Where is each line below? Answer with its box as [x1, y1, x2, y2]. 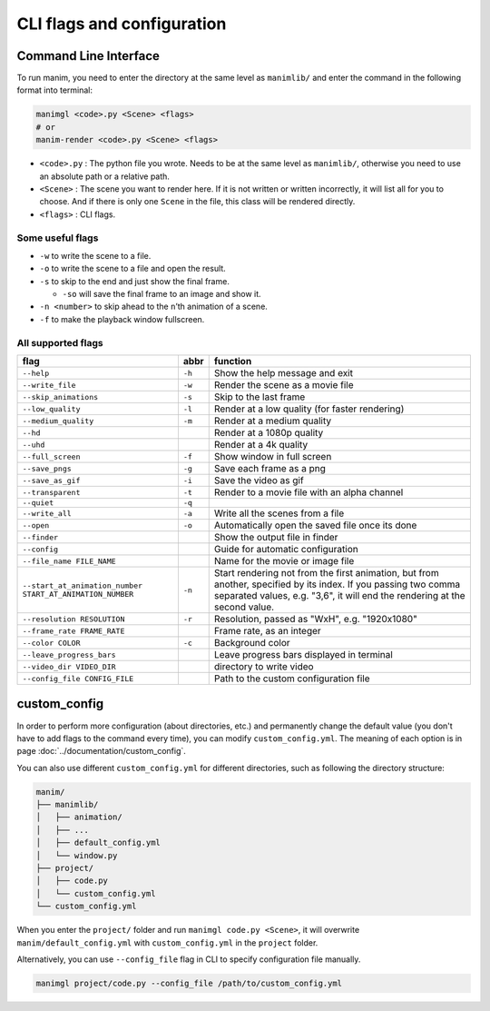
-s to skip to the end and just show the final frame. [39, 275, 230, 286]
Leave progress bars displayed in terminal [213, 649, 394, 660]
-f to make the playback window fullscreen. [39, 313, 205, 324]
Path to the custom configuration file [213, 672, 370, 685]
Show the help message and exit [213, 367, 354, 379]
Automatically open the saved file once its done [213, 519, 417, 531]
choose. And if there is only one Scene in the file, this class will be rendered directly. [39, 196, 356, 207]
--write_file [22, 380, 76, 390]
